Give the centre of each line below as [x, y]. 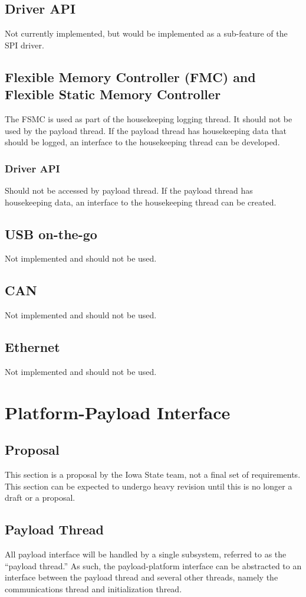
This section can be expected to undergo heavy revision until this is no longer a [149, 486]
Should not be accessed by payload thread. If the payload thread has [129, 190]
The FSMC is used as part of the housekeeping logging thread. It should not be [149, 118]
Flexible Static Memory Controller [113, 94]
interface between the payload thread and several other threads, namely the [142, 577]
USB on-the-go [51, 234]
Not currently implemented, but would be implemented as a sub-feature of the [146, 33]
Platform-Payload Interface [118, 412]
